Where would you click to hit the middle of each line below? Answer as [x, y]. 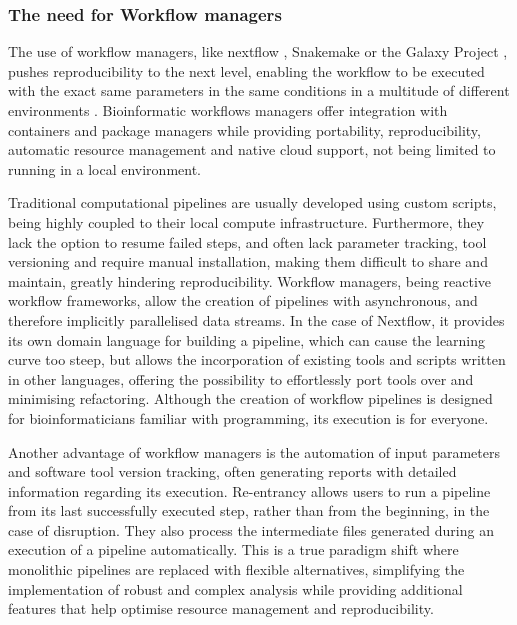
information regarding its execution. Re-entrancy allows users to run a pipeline [249, 490]
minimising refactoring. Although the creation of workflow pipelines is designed [250, 398]
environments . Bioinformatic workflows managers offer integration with [228, 110]
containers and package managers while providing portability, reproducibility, [244, 129]
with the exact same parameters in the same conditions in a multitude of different [259, 90]
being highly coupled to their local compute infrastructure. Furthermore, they [246, 221]
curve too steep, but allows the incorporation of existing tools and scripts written [257, 359]
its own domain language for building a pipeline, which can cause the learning [247, 339]
